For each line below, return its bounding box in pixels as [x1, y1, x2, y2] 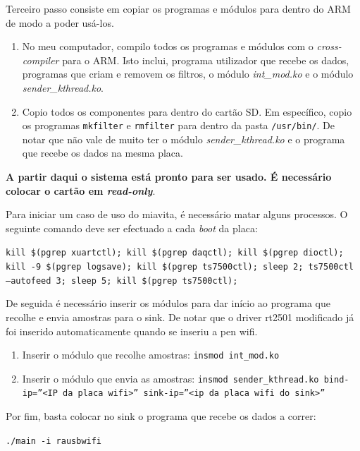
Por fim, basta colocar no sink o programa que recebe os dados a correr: [6, 409, 316, 423]
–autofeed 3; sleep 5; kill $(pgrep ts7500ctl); [6, 275, 238, 286]
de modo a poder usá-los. [6, 15, 114, 30]
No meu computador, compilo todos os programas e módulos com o [22, 39, 314, 54]
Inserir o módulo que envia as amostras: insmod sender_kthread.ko [22, 371, 319, 385]
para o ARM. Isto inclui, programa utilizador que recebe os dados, [62, 52, 349, 67]
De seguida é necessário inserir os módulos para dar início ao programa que [6, 296, 330, 311]
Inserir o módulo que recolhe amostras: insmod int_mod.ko [22, 347, 280, 362]
